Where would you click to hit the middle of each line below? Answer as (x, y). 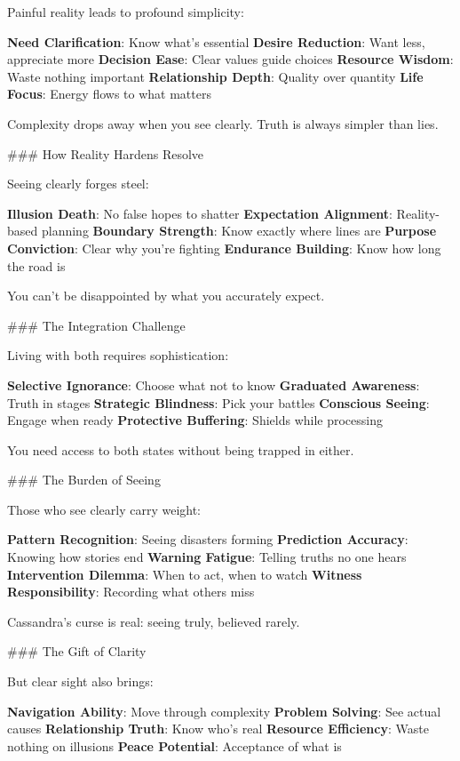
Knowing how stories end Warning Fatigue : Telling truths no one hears (207, 557)
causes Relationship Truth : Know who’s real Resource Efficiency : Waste (218, 729)
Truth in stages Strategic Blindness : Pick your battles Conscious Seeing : (218, 402)
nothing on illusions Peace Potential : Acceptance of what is (174, 745)
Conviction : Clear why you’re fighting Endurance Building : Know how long (224, 248)
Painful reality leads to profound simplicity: (126, 12)
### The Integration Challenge (96, 325)
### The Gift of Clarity (77, 651)
